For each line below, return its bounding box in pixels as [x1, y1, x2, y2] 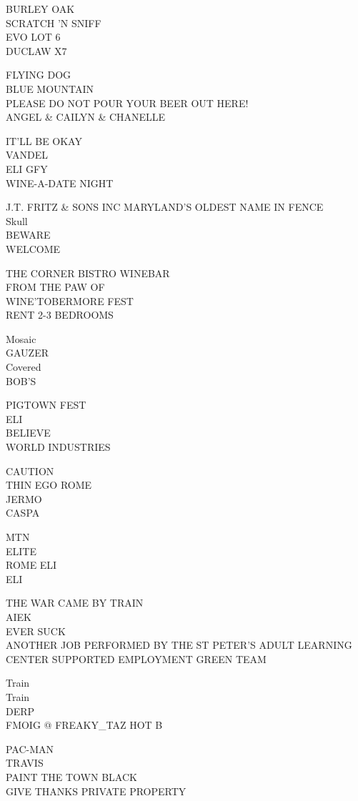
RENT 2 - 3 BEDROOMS [6, 307, 114, 322]
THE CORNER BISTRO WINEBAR [6, 265, 170, 280]
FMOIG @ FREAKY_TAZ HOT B [6, 717, 163, 732]
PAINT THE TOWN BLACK [6, 769, 137, 784]
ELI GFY [6, 161, 48, 176]
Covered [6, 359, 41, 374]
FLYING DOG [6, 67, 71, 82]
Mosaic [6, 331, 36, 346]
